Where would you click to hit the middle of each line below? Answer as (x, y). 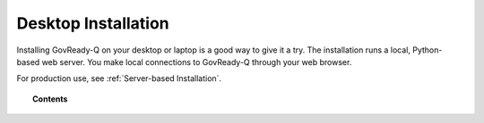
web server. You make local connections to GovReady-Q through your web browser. (197, 61)
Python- (428, 50)
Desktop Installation (93, 23)
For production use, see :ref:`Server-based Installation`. (119, 78)
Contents (50, 99)
